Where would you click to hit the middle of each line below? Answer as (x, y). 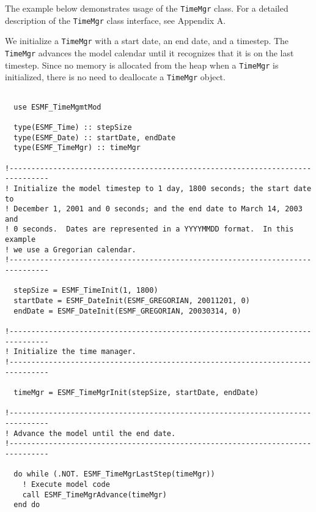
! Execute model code (66, 484)
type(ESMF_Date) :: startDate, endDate (95, 137)
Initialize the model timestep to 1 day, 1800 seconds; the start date (163, 188)
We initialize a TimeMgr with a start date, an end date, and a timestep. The (147, 41)
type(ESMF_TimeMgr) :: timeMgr (77, 148)
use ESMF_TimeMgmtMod (57, 107)
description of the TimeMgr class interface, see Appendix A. (116, 20)
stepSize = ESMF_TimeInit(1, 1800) (86, 291)
